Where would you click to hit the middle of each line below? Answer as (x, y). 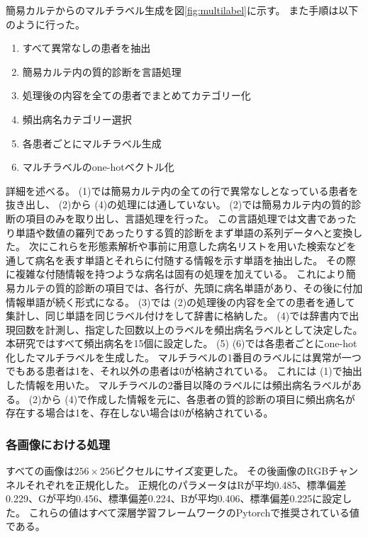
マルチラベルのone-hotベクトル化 (98, 167)
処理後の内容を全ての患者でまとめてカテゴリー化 (136, 95)
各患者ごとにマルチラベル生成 (92, 143)
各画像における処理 (58, 444)
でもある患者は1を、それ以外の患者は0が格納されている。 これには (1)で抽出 (184, 371)
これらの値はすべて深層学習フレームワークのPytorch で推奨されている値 (194, 512)
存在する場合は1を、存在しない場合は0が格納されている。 (140, 413)
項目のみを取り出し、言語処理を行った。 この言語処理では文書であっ (186, 218)
